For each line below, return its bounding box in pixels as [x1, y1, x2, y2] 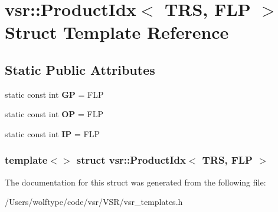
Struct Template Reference [5, 20, 229, 44]
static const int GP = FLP [5, 88, 104, 100]
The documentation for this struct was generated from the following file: [5, 175, 266, 188]
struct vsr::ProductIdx [76, 153, 186, 167]
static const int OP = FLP [5, 108, 103, 120]
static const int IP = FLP [5, 127, 100, 140]
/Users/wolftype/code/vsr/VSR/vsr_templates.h [5, 196, 183, 208]
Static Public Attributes [5, 60, 155, 78]
